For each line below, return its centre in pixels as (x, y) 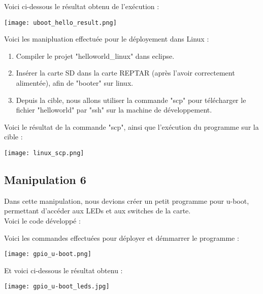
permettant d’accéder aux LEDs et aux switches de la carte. (97, 211)
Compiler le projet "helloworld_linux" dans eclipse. (95, 56)
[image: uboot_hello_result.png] (60, 23)
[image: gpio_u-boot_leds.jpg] (57, 287)
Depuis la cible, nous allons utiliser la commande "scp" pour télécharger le (131, 100)
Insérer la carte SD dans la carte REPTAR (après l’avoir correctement (125, 73)
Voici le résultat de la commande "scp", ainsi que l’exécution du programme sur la (131, 126)
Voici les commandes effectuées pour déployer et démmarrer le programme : (122, 237)
